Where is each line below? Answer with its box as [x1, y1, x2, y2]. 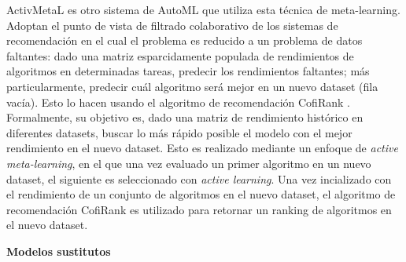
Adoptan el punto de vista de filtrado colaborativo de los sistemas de [6, 16, 338, 33]
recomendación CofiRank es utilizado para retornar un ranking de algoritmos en [6, 201, 392, 217]
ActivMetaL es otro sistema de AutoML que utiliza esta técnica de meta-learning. [6, 2, 400, 17]
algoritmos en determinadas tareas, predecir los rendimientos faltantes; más [6, 63, 370, 79]
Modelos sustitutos [6, 242, 111, 259]
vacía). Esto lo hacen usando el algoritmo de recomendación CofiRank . [6, 93, 350, 110]
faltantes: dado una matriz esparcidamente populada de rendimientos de [6, 47, 354, 64]
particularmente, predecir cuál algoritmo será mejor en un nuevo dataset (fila [6, 78, 378, 94]
